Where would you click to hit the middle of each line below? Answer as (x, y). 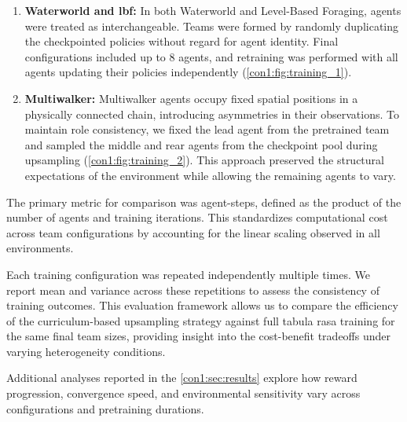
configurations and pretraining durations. (105, 408)
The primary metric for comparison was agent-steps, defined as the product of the (204, 202)
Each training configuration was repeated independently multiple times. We (188, 274)
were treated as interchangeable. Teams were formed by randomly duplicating (211, 26)
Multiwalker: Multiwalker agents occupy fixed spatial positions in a (191, 98)
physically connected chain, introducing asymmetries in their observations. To (212, 114)
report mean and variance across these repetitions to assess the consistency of (193, 290)
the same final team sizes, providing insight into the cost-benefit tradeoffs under (199, 336)
